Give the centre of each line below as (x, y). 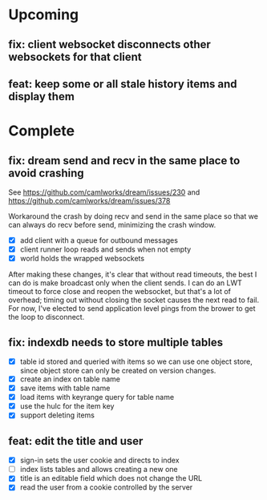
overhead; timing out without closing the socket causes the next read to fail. (133, 300)
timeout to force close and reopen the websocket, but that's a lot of (119, 292)
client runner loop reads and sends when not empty (105, 249)
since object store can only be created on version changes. (118, 371)
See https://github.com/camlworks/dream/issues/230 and (104, 192)
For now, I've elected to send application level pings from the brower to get (132, 308)
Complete (42, 131)
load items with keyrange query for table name (97, 397)
